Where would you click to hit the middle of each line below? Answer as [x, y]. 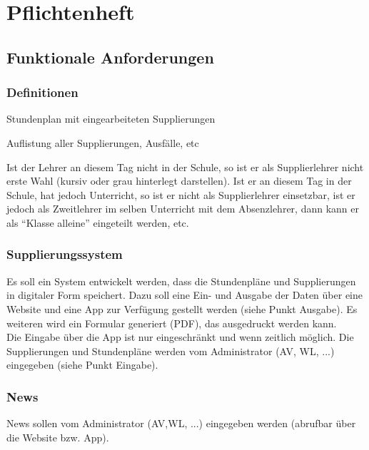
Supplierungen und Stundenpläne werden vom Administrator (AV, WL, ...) [171, 351]
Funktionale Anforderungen [110, 57]
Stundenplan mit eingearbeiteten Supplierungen [111, 119]
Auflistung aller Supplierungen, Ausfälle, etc [103, 142]
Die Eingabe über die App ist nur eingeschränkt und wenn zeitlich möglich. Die [180, 337]
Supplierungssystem [65, 254]
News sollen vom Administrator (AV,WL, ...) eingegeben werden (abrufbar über [181, 423]
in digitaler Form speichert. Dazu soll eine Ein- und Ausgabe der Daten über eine [184, 295]
